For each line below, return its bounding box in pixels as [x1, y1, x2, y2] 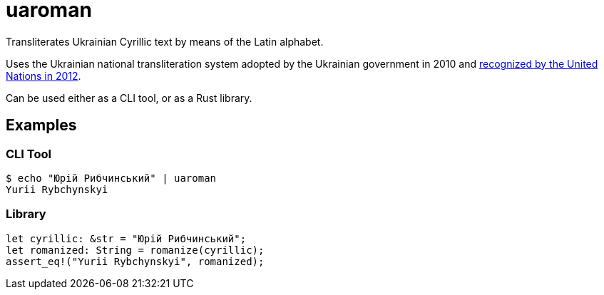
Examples [6, 116, 77, 135]
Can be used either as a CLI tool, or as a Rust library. [6, 91, 252, 104]
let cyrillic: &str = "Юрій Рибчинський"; [6, 232, 247, 244]
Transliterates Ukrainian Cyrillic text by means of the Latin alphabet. [6, 35, 324, 48]
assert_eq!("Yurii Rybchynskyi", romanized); [6, 255, 265, 267]
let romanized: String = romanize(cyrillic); [6, 244, 265, 256]
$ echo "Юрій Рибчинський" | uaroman [6, 172, 217, 184]
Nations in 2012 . [6, 69, 81, 82]
